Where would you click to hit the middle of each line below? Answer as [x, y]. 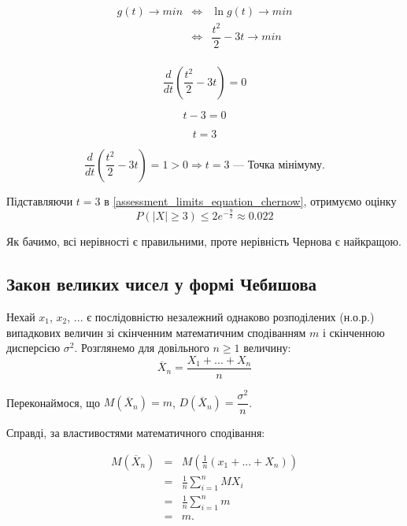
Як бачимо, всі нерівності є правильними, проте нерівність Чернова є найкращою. [204, 241]
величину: [267, 348]
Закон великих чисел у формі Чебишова [161, 284]
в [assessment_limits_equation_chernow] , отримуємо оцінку [250, 200]
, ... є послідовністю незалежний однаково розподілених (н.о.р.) [221, 316]
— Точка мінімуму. [279, 165]
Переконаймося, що [54, 402]
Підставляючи [40, 200]
